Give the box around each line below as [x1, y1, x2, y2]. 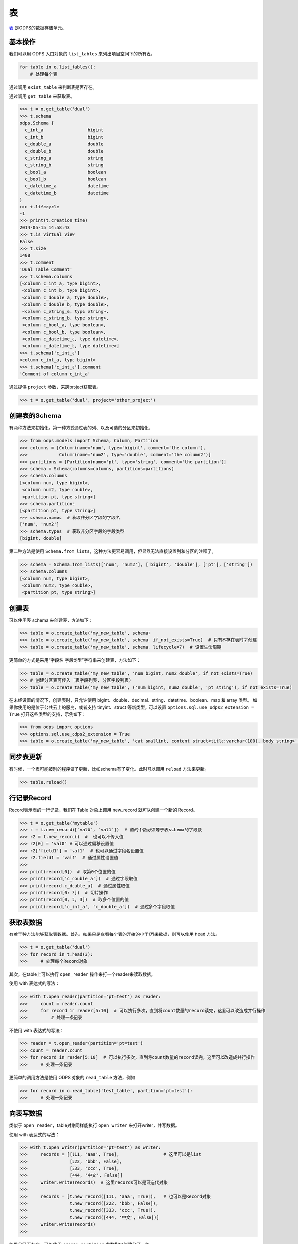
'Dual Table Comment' [19, 267, 73, 272]
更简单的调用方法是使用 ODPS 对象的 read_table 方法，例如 [9, 1074, 135, 1080]
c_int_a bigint [25, 127, 104, 133]
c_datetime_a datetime [25, 183, 109, 189]
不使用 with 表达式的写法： [9, 1028, 64, 1034]
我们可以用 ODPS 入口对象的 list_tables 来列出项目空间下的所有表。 [9, 51, 155, 57]
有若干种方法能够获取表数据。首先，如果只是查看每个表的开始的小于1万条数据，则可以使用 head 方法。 [9, 931, 220, 937]
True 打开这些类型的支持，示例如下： [9, 711, 86, 717]
